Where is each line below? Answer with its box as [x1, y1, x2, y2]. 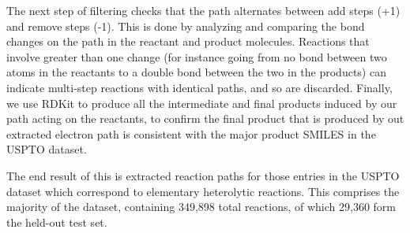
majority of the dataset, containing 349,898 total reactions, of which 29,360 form [6, 198, 397, 215]
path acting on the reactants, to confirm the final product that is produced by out [6, 110, 404, 127]
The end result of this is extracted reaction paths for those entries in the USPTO [6, 167, 400, 183]
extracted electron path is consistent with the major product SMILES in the [6, 125, 376, 142]
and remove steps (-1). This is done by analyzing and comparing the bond [6, 17, 365, 34]
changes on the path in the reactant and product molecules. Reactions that [6, 33, 370, 50]
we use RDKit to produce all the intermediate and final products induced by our [6, 94, 397, 111]
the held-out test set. [6, 213, 107, 230]
